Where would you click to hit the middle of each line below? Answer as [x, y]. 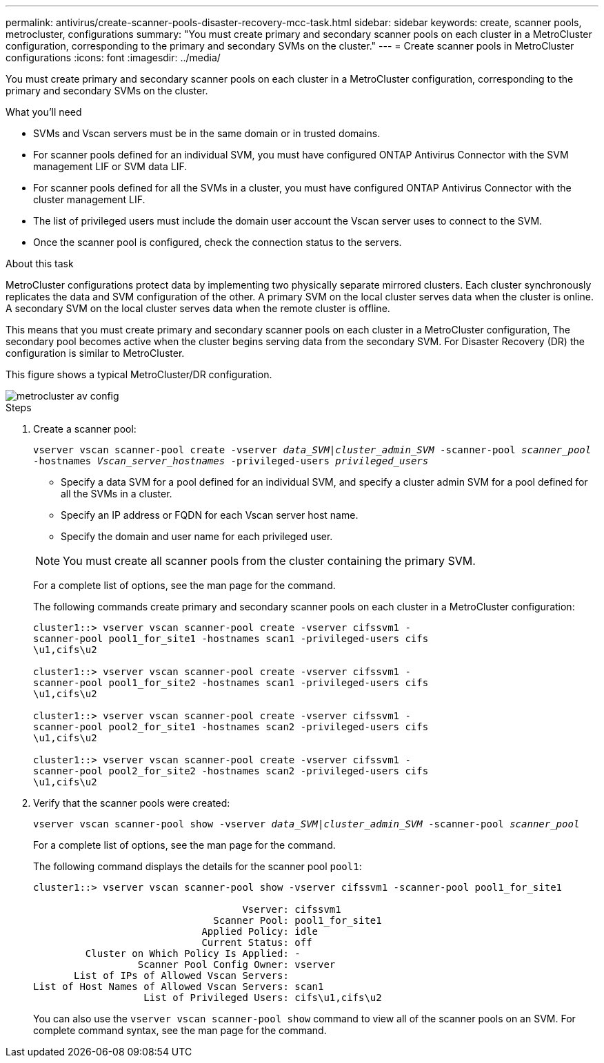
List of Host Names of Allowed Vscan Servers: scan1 [179, 987]
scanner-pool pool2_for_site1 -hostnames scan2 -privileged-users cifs [231, 727]
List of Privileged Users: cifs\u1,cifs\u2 [263, 998]
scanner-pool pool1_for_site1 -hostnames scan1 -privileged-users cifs [231, 639]
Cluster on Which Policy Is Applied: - [193, 953]
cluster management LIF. [89, 199]
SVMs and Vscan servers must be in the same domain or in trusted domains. [207, 133]
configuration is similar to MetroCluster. [95, 353]
